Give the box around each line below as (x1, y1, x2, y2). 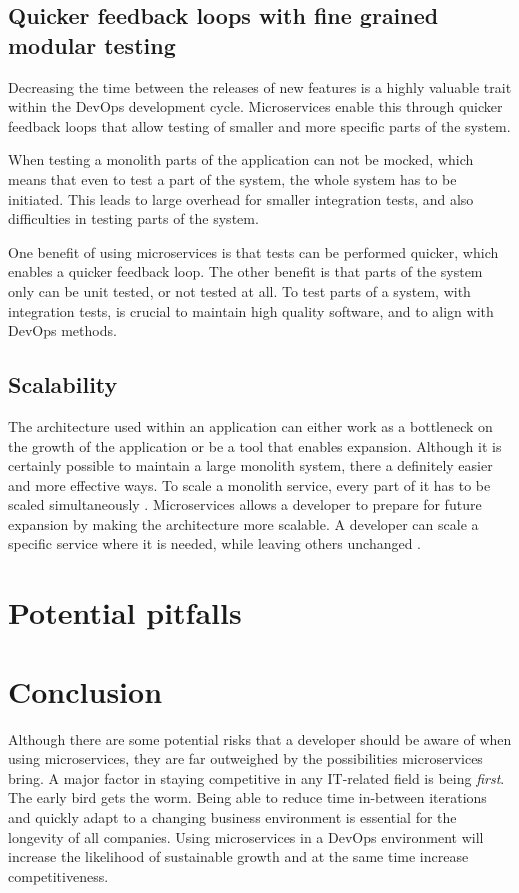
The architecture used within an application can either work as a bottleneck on (8, 415, 493, 436)
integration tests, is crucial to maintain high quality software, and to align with (8, 300, 494, 321)
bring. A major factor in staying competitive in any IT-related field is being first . (8, 767, 505, 788)
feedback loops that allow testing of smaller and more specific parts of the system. (8, 115, 511, 136)
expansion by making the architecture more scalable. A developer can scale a (8, 513, 479, 534)
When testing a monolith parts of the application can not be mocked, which (8, 149, 474, 170)
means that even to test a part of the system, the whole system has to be (8, 168, 457, 189)
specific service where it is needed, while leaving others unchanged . (8, 533, 422, 554)
